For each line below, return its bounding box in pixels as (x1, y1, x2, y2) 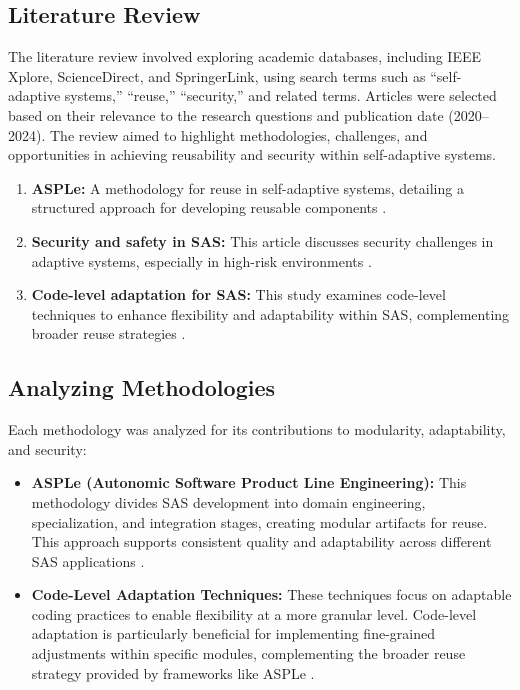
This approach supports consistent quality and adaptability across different (31, 531, 492, 552)
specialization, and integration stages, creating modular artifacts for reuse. (31, 511, 488, 532)
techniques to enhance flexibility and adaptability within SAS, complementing (31, 303, 510, 324)
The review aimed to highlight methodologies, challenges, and (49, 124, 428, 145)
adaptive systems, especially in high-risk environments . (31, 250, 372, 271)
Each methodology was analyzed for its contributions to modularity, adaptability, (8, 419, 506, 440)
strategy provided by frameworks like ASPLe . (31, 662, 315, 683)
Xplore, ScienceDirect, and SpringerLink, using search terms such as (8, 65, 426, 86)
